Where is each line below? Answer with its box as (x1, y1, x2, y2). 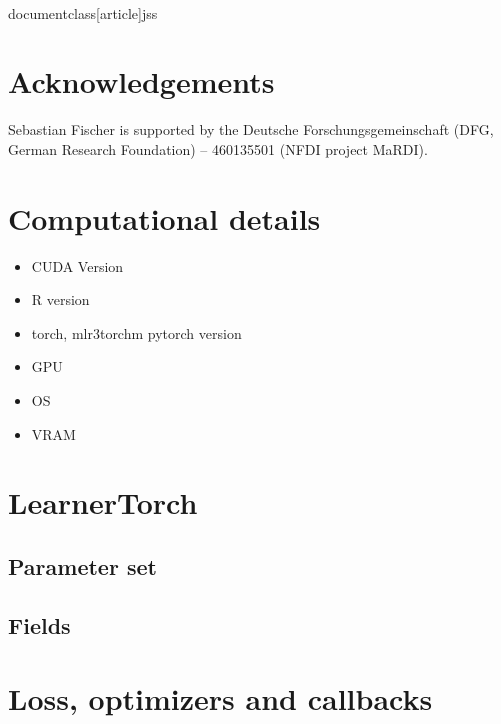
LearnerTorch (8, 482, 198, 523)
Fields (8, 609, 71, 640)
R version (31, 289, 90, 310)
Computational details (8, 197, 321, 238)
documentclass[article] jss (8, 2, 158, 23)
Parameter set (8, 550, 157, 581)
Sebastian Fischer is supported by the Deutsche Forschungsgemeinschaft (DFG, (8, 119, 494, 140)
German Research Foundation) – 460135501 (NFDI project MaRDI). (8, 138, 428, 159)
